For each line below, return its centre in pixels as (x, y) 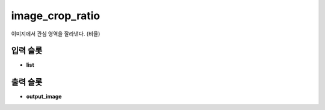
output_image (44, 97)
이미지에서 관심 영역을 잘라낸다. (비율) (56, 34)
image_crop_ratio (56, 16)
